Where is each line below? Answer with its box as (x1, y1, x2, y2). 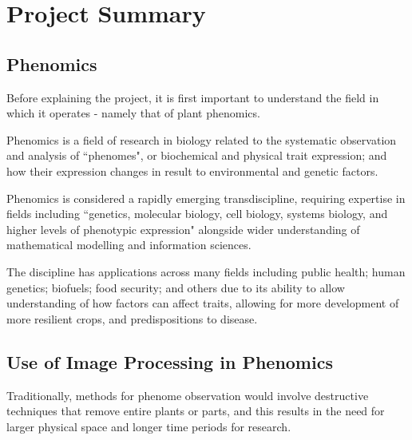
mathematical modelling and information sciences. (6, 236, 252, 253)
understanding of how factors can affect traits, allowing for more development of (6, 295, 399, 311)
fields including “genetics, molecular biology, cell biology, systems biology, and (6, 205, 388, 222)
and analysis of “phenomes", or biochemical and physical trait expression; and (6, 147, 387, 164)
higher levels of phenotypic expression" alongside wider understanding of (6, 220, 360, 237)
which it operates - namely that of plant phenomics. (6, 105, 260, 121)
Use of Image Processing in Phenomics (6, 349, 333, 374)
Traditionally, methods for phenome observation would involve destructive (6, 386, 369, 403)
